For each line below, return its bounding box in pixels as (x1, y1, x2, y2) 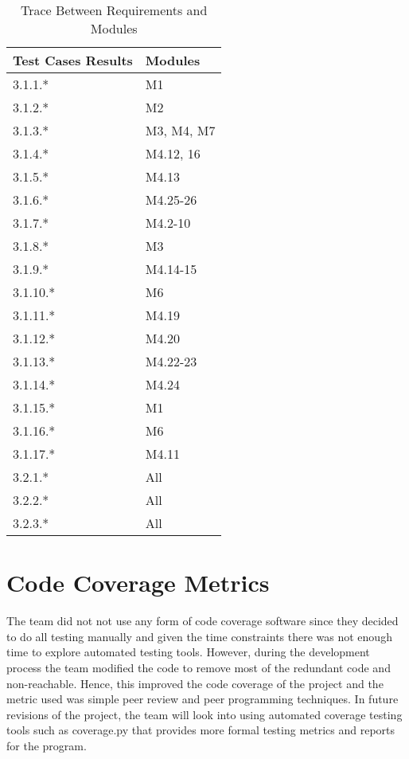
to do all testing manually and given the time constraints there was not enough (6, 628, 392, 644)
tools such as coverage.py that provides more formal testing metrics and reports (6, 722, 395, 738)
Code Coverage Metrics (6, 566, 270, 599)
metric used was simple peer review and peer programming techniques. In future (6, 691, 399, 707)
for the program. (6, 737, 87, 753)
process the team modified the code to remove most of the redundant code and (6, 659, 391, 675)
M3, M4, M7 (145, 121, 216, 139)
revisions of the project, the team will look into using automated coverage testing (6, 706, 403, 722)
